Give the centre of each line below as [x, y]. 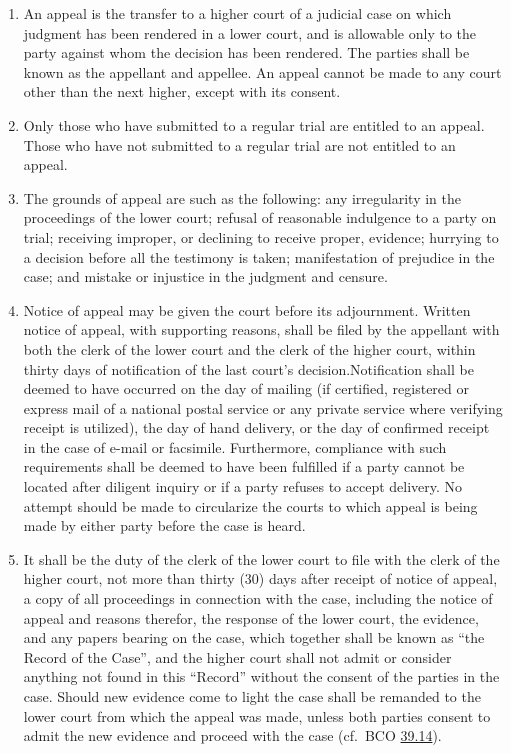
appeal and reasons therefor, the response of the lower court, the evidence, [251, 617]
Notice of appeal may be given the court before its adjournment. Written [247, 309]
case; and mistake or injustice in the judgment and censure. [205, 276]
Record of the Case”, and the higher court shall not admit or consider [237, 656]
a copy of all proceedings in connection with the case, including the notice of [258, 598]
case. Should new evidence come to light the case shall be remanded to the [252, 696]
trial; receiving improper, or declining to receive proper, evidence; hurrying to [261, 236]
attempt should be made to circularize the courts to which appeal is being [250, 505]
